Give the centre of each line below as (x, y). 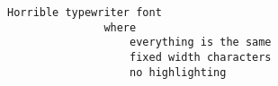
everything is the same (201, 43)
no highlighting (178, 72)
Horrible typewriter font (85, 13)
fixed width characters (201, 57)
